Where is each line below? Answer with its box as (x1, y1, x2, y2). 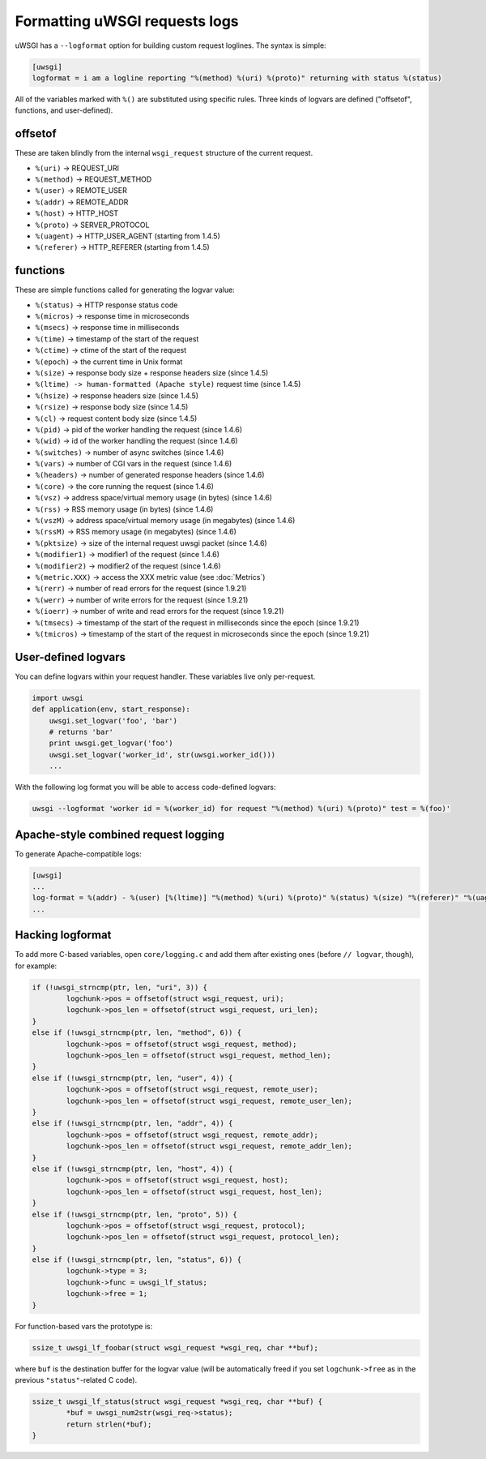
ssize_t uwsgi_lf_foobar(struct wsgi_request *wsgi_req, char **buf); (32, 1343, 319, 1352)
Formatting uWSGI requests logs (15, 12, 239, 30)
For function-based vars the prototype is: (15, 1321, 153, 1331)
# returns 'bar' (49, 727, 113, 737)
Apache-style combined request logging (15, 827, 224, 841)
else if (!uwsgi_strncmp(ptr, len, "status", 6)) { (32, 1255, 242, 1264)
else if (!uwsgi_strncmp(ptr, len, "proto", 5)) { (32, 1209, 238, 1219)
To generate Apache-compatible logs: (15, 848, 142, 859)
